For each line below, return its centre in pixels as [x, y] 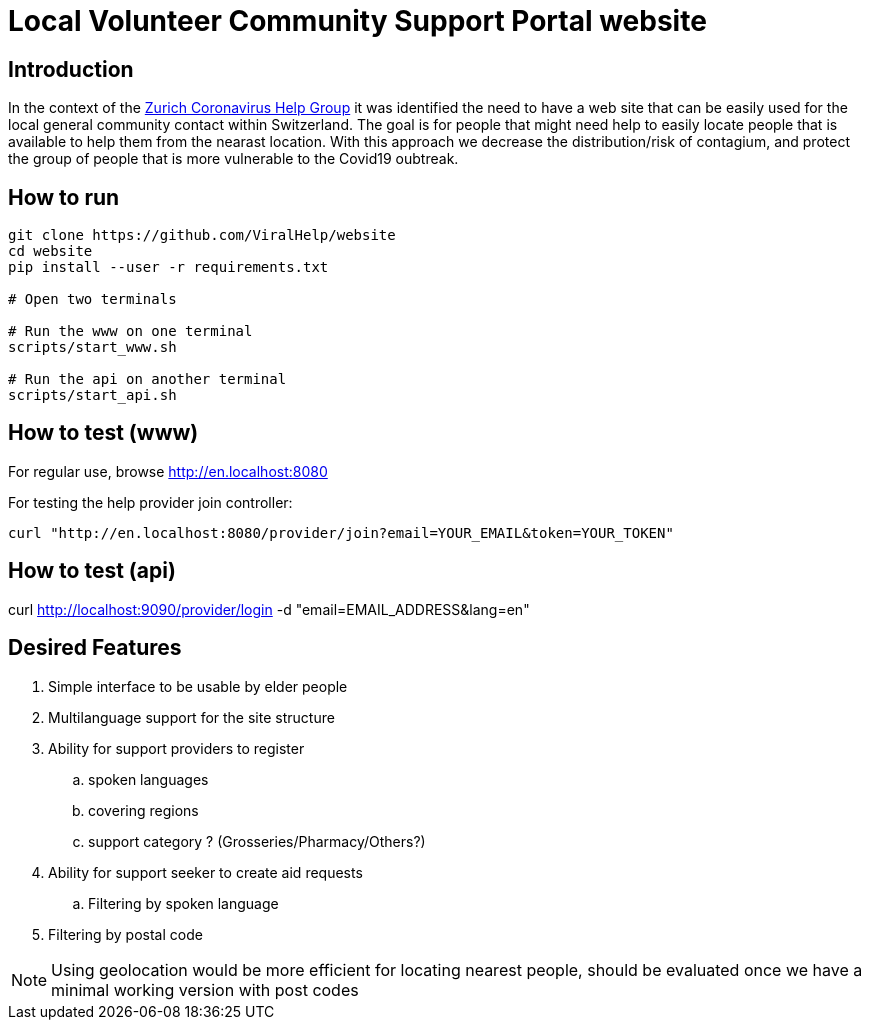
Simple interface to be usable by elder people [198, 686]
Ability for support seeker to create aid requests [205, 872]
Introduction [71, 69]
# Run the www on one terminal [130, 331]
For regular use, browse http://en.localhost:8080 [168, 471]
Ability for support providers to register [176, 748]
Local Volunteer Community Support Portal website [357, 21]
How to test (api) [92, 571]
